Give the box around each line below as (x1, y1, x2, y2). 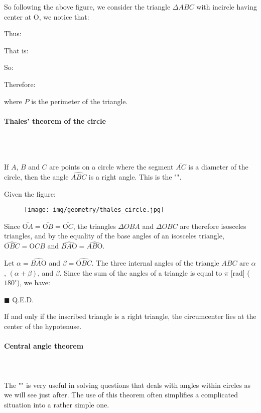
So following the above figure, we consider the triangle (4, 2, 171, 12)
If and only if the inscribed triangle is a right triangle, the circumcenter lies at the (4, 311, 256, 321)
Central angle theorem (4, 341, 84, 351)
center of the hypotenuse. (4, 320, 82, 331)
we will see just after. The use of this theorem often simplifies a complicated (4, 389, 238, 400)
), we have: (17, 277, 50, 288)
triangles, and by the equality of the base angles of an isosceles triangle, (4, 230, 224, 241)
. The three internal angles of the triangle (91, 258, 219, 268)
